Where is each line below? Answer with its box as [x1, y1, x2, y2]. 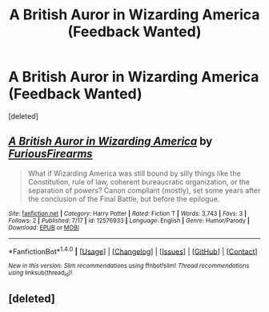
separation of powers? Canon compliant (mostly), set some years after [27, 185, 261, 195]
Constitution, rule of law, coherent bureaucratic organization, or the [27, 176, 251, 186]
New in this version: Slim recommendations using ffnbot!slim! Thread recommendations [8, 262, 250, 270]
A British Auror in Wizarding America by [8, 135, 213, 148]
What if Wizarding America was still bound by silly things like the [27, 168, 242, 178]
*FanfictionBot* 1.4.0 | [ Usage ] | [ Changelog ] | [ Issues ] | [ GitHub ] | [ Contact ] [8, 245, 258, 256]
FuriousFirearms [8, 147, 94, 161]
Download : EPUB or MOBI [8, 223, 80, 232]
